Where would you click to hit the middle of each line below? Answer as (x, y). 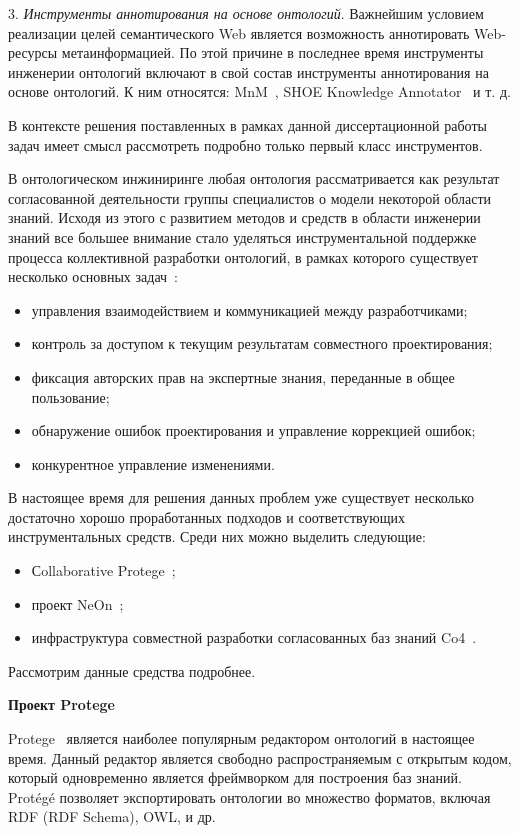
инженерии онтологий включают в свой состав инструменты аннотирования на (248, 71)
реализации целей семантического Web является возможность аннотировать (239, 32)
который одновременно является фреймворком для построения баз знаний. (235, 777)
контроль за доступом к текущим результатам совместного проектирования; (262, 343)
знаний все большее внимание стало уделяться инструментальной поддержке (242, 236)
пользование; (70, 396)
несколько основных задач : (93, 276)
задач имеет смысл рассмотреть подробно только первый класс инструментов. (245, 144)
